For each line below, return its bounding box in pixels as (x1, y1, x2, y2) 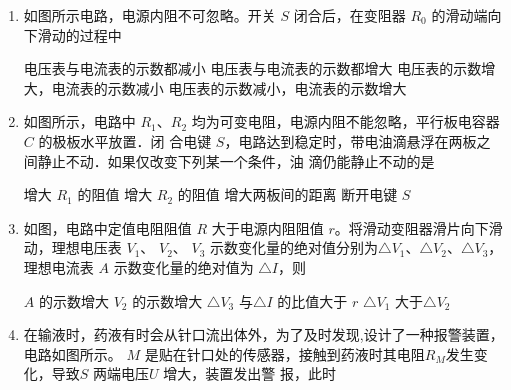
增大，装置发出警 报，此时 (163, 363, 336, 384)
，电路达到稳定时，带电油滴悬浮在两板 (224, 130, 477, 151)
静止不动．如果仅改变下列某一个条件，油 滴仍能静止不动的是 (37, 150, 435, 171)
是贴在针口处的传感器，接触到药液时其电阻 (144, 343, 425, 364)
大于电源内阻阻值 (211, 217, 324, 238)
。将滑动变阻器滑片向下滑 (334, 217, 503, 238)
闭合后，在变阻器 (293, 5, 406, 25)
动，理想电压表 (23, 237, 122, 258)
